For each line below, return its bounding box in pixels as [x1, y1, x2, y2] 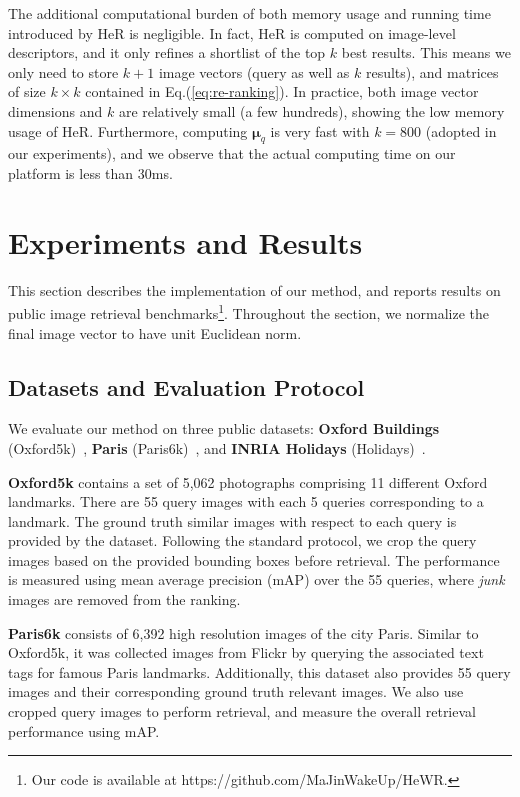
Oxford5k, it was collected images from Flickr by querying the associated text [8, 642, 484, 663]
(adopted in [425, 120, 497, 141]
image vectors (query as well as [158, 61, 350, 82]
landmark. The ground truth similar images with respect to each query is [8, 510, 457, 531]
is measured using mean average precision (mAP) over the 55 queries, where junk [8, 569, 505, 590]
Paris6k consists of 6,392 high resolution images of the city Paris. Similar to [8, 622, 479, 643]
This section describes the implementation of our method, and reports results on [8, 279, 501, 300]
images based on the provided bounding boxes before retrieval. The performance [8, 549, 500, 570]
